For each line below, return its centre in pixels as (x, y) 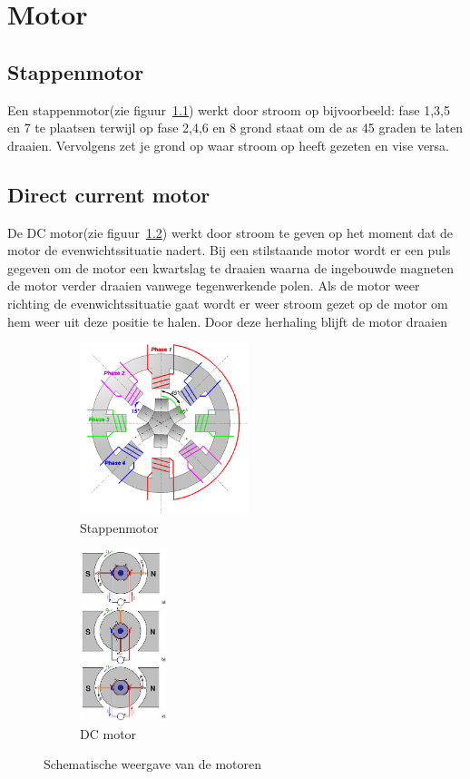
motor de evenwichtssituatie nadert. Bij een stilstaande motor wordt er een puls (229, 250)
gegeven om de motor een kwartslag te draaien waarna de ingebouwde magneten (231, 267)
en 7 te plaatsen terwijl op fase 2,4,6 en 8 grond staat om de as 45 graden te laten (235, 128)
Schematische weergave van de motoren (153, 764)
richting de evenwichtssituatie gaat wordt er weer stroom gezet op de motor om (228, 303)
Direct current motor (109, 194)
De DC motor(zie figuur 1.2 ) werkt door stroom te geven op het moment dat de (230, 232)
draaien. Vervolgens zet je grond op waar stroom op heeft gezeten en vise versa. (228, 145)
